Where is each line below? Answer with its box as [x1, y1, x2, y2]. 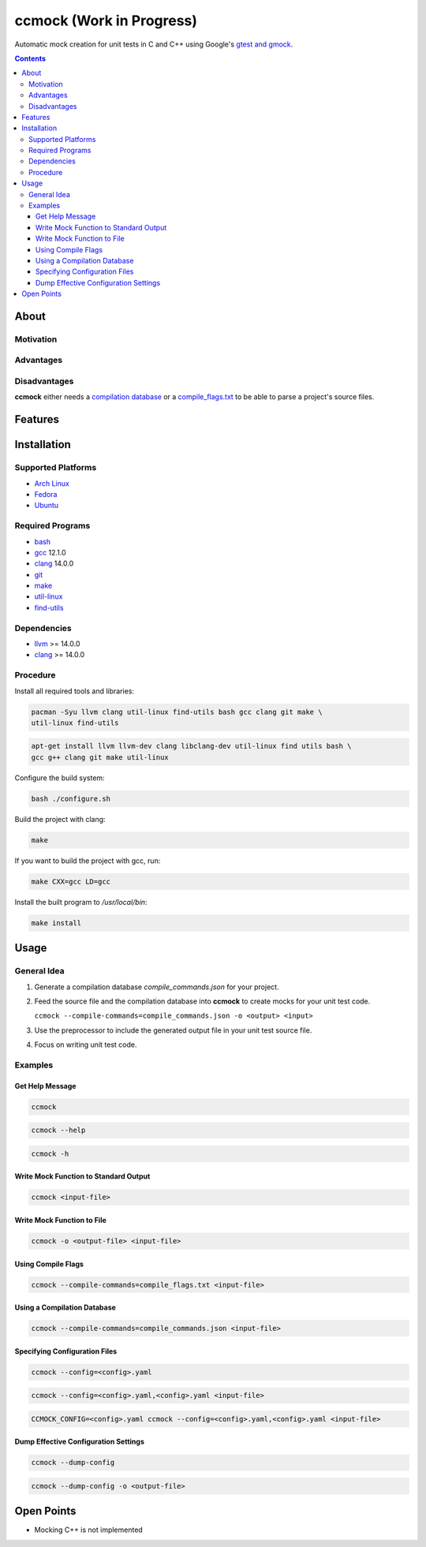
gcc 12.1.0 [34, 547, 66, 557]
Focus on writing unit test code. [34, 1040, 137, 1049]
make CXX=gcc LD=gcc [31, 876, 110, 886]
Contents [14, 54, 47, 63]
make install [31, 918, 82, 927]
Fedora [34, 489, 58, 499]
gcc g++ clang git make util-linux [31, 753, 169, 761]
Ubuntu [34, 501, 59, 510]
